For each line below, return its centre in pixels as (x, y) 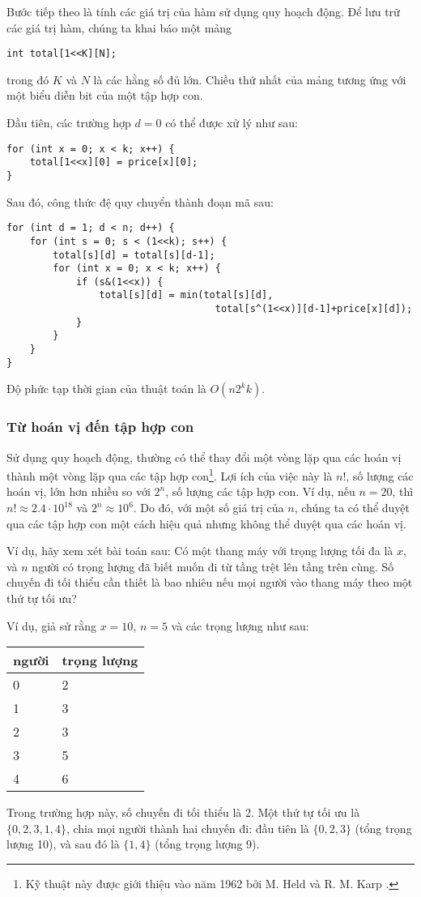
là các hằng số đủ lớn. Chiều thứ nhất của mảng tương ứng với (250, 79)
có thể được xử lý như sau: (232, 123)
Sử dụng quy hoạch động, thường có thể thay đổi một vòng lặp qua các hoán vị (204, 457)
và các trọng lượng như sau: (240, 625)
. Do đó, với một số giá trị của (208, 508)
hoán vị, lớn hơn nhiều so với (79, 491)
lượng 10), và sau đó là (63, 844)
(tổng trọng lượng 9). (207, 844)
